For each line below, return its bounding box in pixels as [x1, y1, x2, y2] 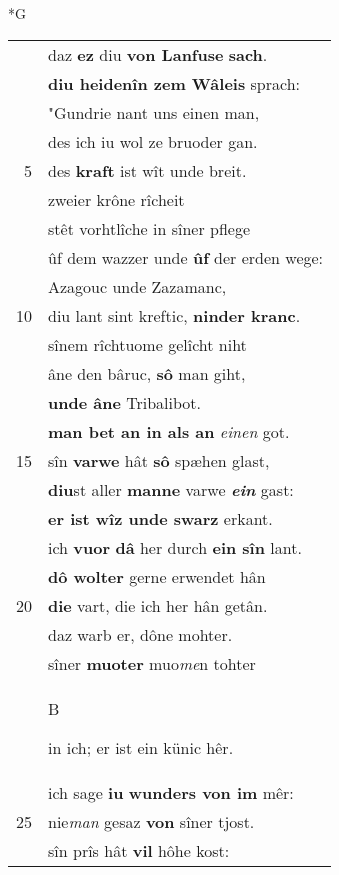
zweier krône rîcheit [48, 187, 185, 211]
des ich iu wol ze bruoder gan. [48, 129, 258, 153]
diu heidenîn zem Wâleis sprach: [48, 71, 301, 95]
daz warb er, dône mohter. [48, 622, 233, 646]
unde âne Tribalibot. [48, 390, 201, 414]
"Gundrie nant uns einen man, [48, 100, 260, 124]
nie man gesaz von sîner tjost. [48, 809, 255, 833]
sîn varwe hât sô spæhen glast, [48, 448, 270, 472]
